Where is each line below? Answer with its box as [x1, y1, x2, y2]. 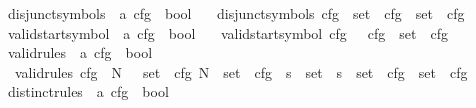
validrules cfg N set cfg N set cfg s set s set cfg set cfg [14, 61, 468, 82]
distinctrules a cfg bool [7, 81, 169, 102]
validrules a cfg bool [7, 42, 153, 63]
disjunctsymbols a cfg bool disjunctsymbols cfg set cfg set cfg [7, 3, 465, 23]
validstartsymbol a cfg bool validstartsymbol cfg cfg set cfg [7, 22, 448, 43]
